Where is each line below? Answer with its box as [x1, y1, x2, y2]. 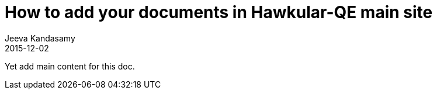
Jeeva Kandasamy [5, 33, 75, 43]
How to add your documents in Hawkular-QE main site [5, 2, 433, 22]
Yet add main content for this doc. [5, 61, 135, 71]
